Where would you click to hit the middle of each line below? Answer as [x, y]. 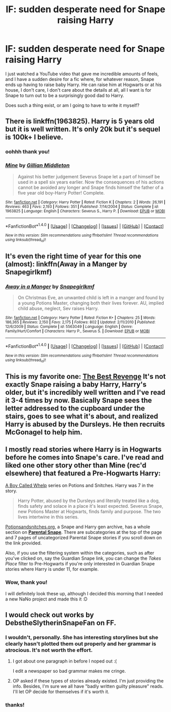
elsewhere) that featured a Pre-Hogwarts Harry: [83, 473]
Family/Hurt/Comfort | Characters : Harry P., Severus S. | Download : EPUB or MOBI [78, 331]
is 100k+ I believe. [34, 137]
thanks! [15, 705]
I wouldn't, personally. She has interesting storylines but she [82, 638]
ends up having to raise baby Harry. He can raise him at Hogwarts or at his [83, 85]
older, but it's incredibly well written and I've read [85, 392]
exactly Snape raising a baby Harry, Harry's [76, 384]
